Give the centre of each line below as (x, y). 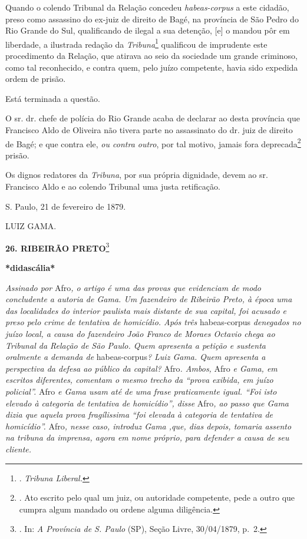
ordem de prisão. (36, 79)
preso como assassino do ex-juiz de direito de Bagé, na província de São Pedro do (152, 19)
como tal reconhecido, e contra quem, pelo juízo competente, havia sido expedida (152, 67)
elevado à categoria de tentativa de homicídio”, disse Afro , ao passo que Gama (147, 403)
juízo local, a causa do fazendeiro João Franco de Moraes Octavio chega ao (140, 334)
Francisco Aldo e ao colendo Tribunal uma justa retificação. (113, 186)
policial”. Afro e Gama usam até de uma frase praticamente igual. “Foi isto (141, 391)
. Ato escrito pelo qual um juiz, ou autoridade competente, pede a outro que (157, 497)
